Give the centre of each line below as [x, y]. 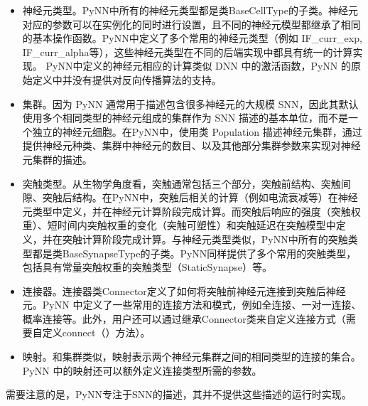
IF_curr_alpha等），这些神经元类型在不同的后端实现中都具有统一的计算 [188, 52]
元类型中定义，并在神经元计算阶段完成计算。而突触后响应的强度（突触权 [191, 211]
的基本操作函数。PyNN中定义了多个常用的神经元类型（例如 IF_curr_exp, [192, 38]
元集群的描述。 [57, 159]
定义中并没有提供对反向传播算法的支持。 [127, 79]
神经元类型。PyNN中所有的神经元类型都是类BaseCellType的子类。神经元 [190, 10]
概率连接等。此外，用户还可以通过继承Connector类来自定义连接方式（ [184, 318]
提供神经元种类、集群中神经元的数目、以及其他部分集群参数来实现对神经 [191, 145]
